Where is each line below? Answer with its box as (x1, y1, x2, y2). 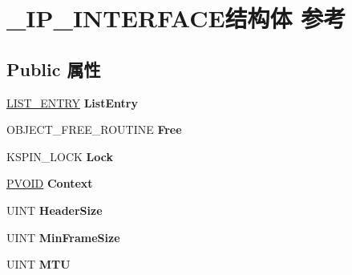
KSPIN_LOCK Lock (6, 148, 113, 164)
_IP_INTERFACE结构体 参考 (6, 2, 346, 34)
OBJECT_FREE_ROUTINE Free (6, 121, 182, 138)
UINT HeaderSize (6, 201, 103, 218)
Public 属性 (6, 56, 101, 81)
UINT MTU (6, 256, 71, 273)
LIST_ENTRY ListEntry (6, 94, 138, 111)
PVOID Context (6, 175, 93, 192)
